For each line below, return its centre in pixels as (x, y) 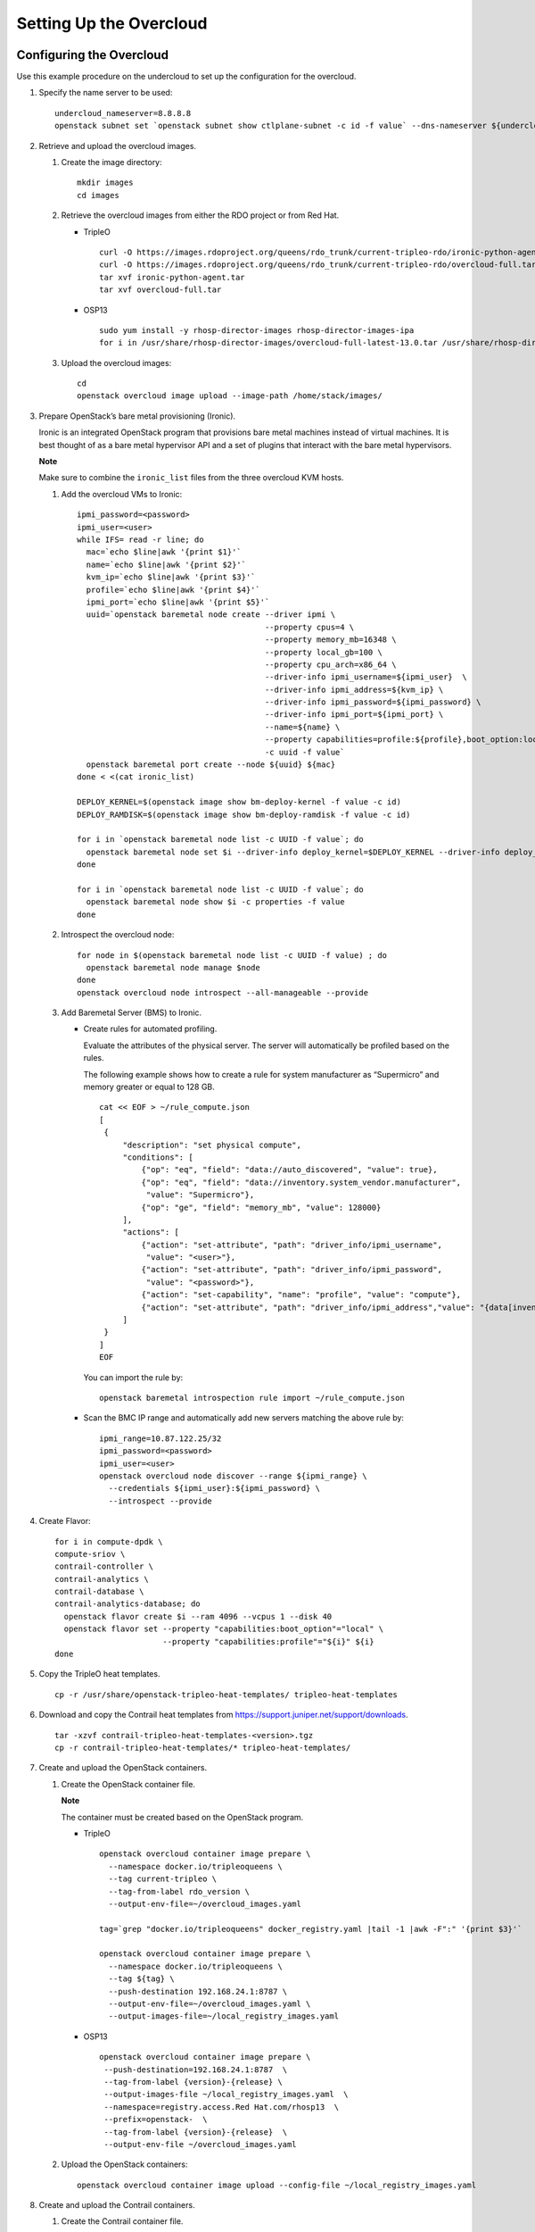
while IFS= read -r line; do (140, 540)
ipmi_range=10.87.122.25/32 (160, 1438)
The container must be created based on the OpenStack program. (182, 1817)
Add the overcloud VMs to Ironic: (122, 494)
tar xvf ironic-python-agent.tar (172, 277)
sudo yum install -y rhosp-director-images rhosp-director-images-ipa (257, 330)
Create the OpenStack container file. (128, 1784)
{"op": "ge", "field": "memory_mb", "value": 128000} (261, 1207)
